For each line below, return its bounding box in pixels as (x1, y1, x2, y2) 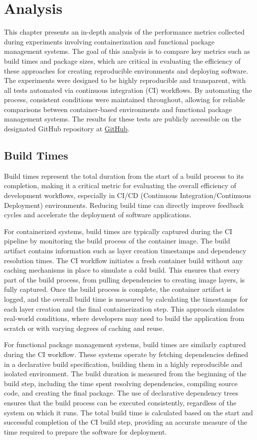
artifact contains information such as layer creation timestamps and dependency (4, 245, 247, 256)
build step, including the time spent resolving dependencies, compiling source (4, 378, 238, 388)
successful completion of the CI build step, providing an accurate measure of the (4, 417, 248, 427)
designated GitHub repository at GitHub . (4, 123, 130, 134)
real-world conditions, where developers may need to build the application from (4, 313, 245, 323)
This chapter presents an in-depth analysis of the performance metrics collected (4, 27, 245, 37)
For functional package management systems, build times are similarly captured (4, 339, 246, 350)
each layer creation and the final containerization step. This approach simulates (4, 303, 245, 314)
